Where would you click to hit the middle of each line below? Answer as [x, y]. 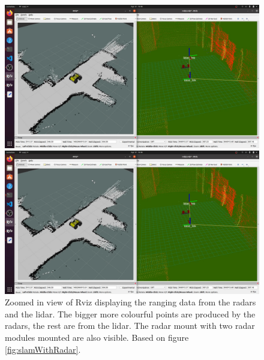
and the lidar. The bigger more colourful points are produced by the [130, 313]
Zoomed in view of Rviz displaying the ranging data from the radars [130, 302]
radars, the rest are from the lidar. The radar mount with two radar [130, 325]
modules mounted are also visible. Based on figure [97, 337]
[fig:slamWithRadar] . [43, 349]
